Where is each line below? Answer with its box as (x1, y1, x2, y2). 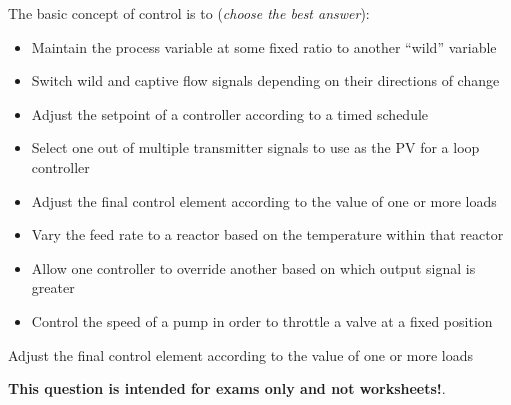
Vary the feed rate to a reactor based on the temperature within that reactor (31, 224, 504, 245)
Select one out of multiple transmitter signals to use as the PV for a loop (31, 137, 480, 158)
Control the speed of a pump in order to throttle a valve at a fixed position (31, 310, 493, 331)
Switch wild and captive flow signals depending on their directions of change (31, 70, 500, 91)
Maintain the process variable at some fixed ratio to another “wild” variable (31, 36, 497, 57)
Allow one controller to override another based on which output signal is (31, 257, 476, 278)
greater (31, 277, 75, 298)
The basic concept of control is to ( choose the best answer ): (8, 3, 370, 23)
